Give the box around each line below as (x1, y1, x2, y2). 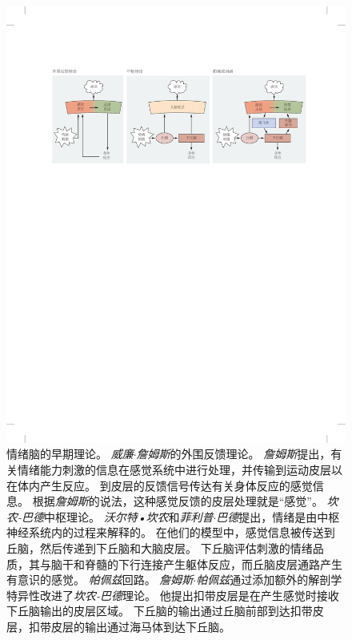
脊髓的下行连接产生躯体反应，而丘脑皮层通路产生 (84, 555, 342, 572)
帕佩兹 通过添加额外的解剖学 (196, 571, 342, 588)
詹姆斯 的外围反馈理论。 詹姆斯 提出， (136, 445, 331, 462)
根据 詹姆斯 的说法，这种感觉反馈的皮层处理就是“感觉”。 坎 (32, 493, 338, 509)
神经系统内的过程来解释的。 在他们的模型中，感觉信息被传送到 (6, 524, 335, 541)
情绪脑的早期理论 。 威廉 (6, 445, 134, 462)
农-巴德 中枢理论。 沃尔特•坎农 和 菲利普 (6, 508, 214, 525)
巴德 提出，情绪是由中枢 (216, 508, 340, 525)
